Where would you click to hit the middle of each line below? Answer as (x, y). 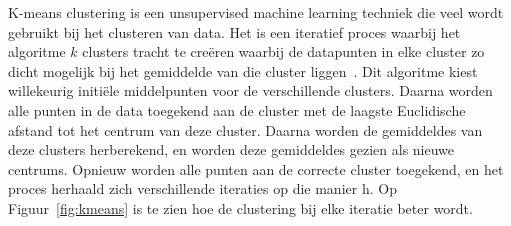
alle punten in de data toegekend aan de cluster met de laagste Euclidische (237, 109)
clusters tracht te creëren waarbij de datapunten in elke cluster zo (283, 51)
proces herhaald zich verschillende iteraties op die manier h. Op (202, 188)
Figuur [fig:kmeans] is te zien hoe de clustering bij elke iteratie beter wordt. (240, 207)
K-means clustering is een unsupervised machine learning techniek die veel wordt (256, 12)
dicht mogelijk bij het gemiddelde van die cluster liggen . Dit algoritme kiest (243, 70)
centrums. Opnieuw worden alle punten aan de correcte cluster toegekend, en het (256, 168)
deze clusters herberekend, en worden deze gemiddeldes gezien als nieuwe (231, 149)
